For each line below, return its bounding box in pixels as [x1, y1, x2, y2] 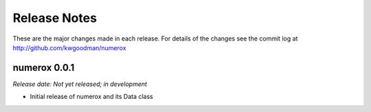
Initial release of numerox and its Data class [30, 93, 154, 101]
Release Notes [12, 10, 98, 25]
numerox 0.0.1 [12, 62, 75, 74]
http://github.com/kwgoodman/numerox [12, 43, 126, 52]
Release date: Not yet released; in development [12, 80, 148, 88]
